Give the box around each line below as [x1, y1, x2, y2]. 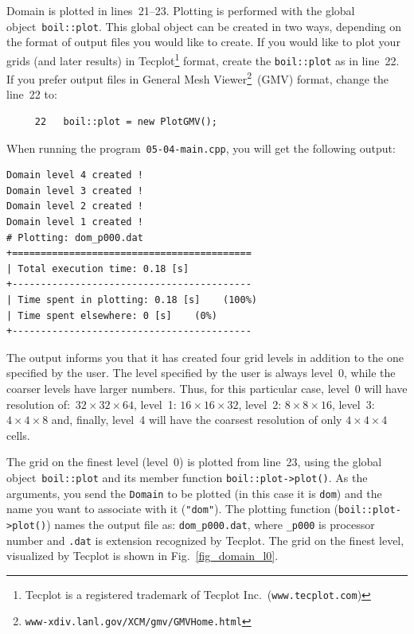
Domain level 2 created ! [6, 200, 143, 212]
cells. [6, 426, 30, 443]
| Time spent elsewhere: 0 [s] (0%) [6, 309, 217, 321]
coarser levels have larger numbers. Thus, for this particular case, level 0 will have [6, 379, 408, 396]
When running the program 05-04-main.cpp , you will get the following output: [6, 139, 396, 156]
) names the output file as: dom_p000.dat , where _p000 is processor [46, 515, 375, 532]
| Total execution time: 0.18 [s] [6, 263, 189, 274]
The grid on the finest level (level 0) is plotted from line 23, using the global [6, 453, 382, 470]
